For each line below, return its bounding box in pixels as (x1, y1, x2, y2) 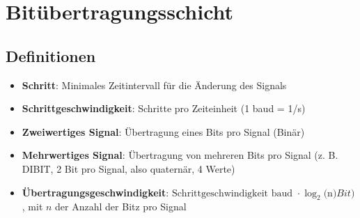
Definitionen (6, 45, 96, 66)
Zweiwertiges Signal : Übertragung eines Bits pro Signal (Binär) (22, 124, 305, 139)
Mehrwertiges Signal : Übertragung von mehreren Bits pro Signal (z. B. (22, 148, 338, 162)
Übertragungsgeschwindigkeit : (22, 185, 169, 199)
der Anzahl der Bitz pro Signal (55, 199, 187, 214)
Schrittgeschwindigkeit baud (171, 188, 293, 198)
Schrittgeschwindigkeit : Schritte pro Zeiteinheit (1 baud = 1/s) (22, 101, 306, 116)
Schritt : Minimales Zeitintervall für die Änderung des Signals (22, 77, 287, 92)
